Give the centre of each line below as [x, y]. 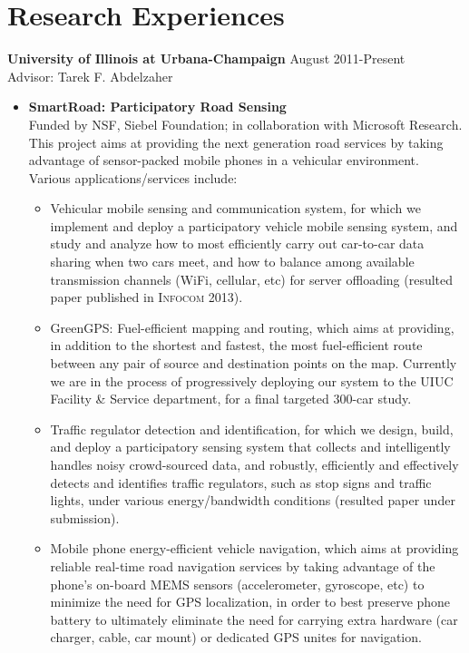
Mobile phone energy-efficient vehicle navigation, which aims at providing [254, 548]
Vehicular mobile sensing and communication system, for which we [235, 208]
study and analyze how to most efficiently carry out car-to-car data [237, 244]
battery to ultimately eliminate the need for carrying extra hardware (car [254, 619]
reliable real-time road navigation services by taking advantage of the [243, 565]
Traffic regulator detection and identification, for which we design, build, [252, 429]
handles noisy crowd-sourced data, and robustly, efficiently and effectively [254, 464]
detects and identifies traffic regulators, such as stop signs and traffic [241, 482]
